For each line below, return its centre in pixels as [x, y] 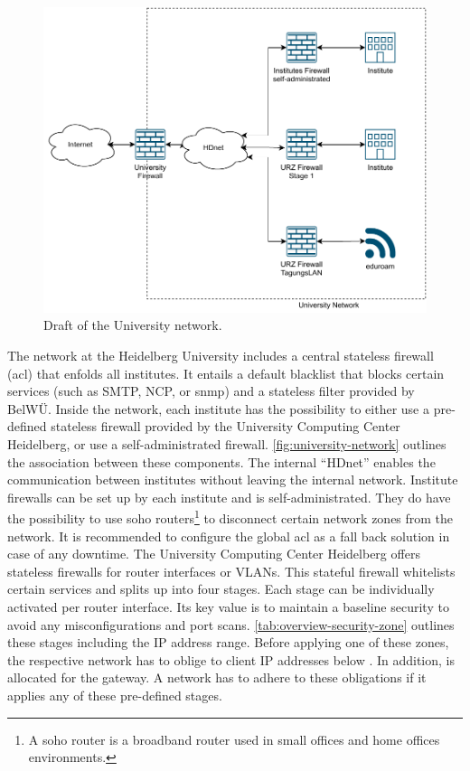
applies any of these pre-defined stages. [115, 695]
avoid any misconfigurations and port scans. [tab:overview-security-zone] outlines [231, 624]
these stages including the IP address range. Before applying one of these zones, [228, 642]
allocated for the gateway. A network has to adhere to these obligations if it [217, 677]
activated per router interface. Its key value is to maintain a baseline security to [228, 607]
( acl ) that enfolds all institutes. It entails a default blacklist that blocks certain [226, 373]
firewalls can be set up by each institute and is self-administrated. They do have [229, 497]
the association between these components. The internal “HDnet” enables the [221, 461]
